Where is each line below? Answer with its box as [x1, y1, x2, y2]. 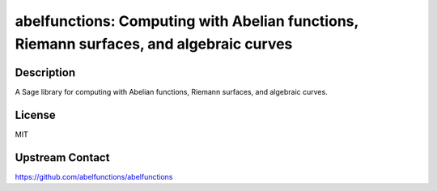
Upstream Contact [15, 151, 110, 164]
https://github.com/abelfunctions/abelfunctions [15, 172, 173, 181]
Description [15, 66, 76, 79]
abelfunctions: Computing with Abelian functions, [15, 12, 359, 30]
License [15, 108, 56, 121]
